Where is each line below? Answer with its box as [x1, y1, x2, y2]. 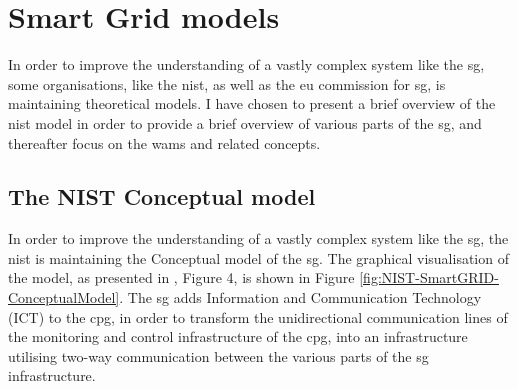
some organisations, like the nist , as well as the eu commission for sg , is [8, 73, 446, 94]
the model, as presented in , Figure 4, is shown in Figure [8, 267, 355, 288]
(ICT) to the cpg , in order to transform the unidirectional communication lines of [8, 306, 508, 327]
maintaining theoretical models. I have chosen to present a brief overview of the [8, 93, 496, 114]
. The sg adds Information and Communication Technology [119, 287, 482, 308]
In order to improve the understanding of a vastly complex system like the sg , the [8, 228, 509, 249]
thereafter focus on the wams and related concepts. [8, 132, 321, 153]
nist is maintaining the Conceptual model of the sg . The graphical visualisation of [8, 247, 509, 268]
